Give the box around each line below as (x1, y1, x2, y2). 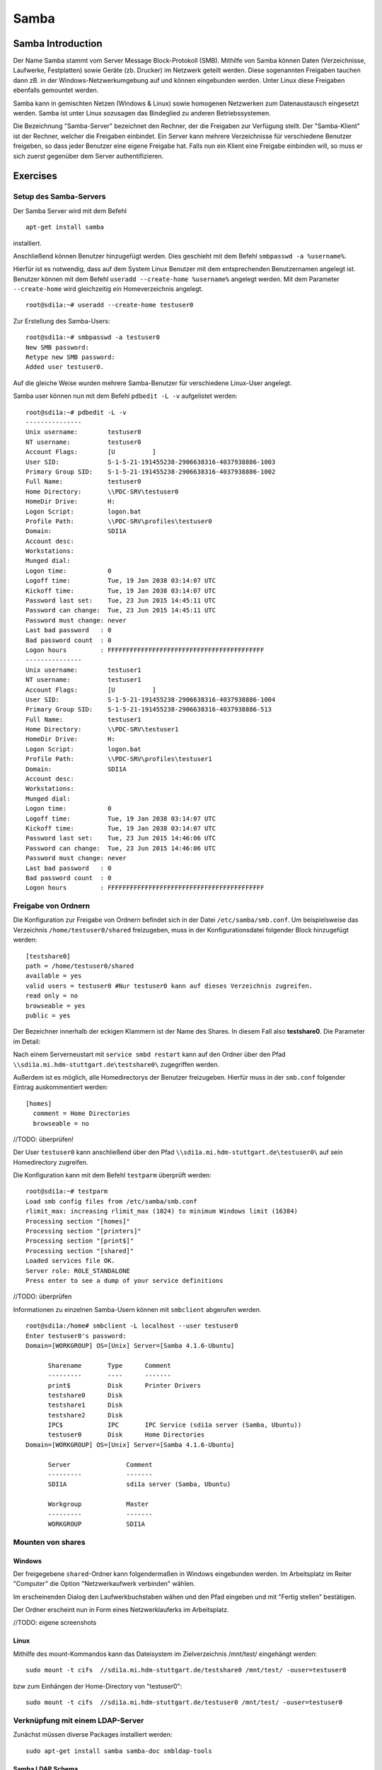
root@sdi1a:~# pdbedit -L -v (25, 408, 127, 416)
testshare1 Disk (47, 1401, 123, 1409)
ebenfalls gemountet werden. (13, 86, 99, 95)
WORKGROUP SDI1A (47, 1519, 145, 1528)
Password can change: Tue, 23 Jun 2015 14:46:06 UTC (25, 844, 216, 852)
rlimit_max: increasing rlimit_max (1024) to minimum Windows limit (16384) (25, 1207, 299, 1216)
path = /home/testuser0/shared (25, 962, 134, 970)
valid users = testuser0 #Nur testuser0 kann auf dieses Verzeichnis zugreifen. (25, 981, 313, 990)
